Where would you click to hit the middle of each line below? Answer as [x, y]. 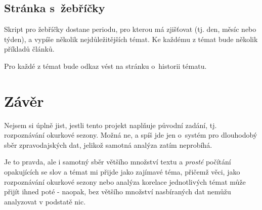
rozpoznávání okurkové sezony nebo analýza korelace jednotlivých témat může [125, 181]
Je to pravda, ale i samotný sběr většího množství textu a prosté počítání [118, 162]
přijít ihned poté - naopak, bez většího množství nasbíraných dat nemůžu [118, 192]
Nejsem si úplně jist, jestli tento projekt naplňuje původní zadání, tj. [111, 125]
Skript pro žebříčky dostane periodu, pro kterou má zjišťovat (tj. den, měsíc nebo [130, 29]
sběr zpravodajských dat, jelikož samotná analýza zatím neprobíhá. [108, 144]
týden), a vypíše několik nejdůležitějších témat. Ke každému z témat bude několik [131, 39]
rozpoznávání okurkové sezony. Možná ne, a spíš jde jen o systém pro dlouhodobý [131, 135]
